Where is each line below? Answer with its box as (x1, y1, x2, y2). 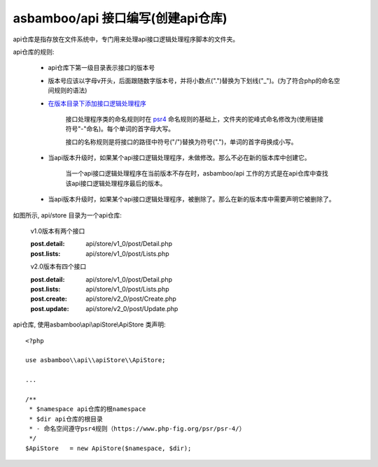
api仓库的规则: (13, 48, 55, 56)
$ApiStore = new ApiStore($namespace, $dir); (25, 444, 192, 452)
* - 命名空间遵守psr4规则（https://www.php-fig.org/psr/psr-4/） (29, 425, 246, 433)
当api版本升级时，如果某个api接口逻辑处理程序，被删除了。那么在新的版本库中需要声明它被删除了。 (48, 195, 335, 203)
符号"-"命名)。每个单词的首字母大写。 (65, 124, 175, 133)
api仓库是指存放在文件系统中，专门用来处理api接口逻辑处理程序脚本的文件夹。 (13, 35, 239, 43)
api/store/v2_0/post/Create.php (85, 294, 176, 303)
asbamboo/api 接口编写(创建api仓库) (13, 10, 227, 26)
